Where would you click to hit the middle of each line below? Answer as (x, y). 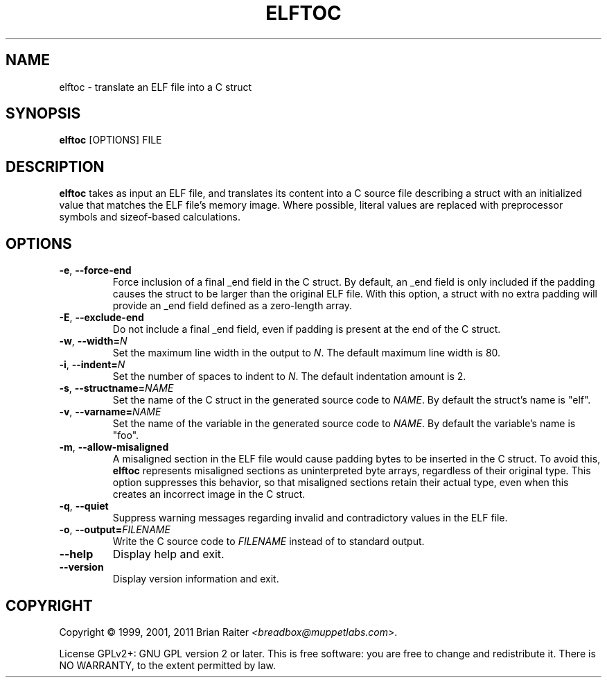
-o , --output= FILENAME (115, 530)
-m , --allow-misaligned (114, 447)
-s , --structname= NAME (116, 388)
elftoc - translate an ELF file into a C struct (156, 87)
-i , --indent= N (92, 365)
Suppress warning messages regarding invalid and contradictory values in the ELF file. (310, 518)
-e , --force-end (95, 270)
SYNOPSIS (43, 114)
